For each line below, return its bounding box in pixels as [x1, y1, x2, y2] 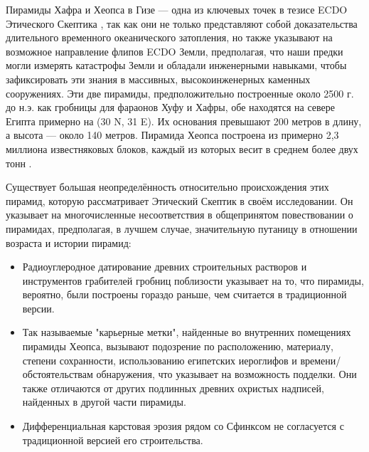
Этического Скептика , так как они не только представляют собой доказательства [6, 16, 358, 31]
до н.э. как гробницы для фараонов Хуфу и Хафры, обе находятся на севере [6, 100, 335, 115]
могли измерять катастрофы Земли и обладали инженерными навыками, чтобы [6, 58, 347, 73]
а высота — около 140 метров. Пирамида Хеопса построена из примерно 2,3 [6, 127, 339, 142]
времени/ [300, 352, 341, 367]
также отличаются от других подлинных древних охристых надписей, [22, 380, 324, 395]
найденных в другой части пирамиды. [22, 394, 186, 409]
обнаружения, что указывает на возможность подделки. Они [96, 367, 357, 382]
